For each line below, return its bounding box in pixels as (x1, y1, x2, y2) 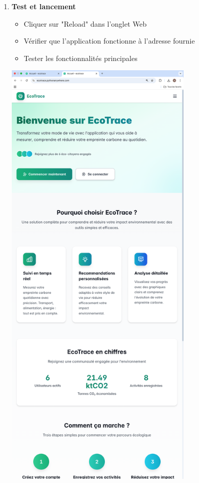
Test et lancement (11, 1, 76, 11)
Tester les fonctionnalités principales (24, 52, 138, 63)
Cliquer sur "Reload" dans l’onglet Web (24, 18, 147, 29)
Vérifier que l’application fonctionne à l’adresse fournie (24, 35, 195, 46)
